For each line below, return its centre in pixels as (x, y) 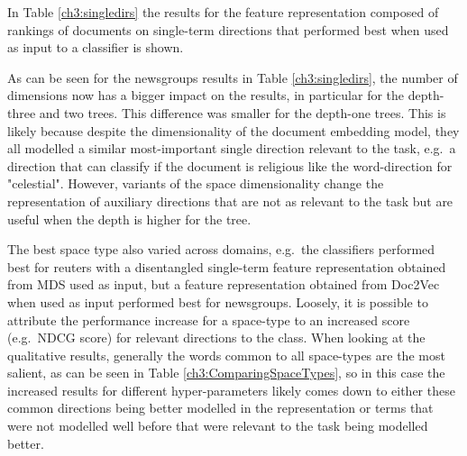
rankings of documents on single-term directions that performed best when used (228, 29)
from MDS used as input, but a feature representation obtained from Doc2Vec (224, 284)
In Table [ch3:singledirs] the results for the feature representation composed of (223, 12)
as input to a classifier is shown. (96, 47)
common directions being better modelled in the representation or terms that (220, 408)
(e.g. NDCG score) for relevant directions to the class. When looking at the (216, 337)
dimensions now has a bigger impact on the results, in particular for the (206, 95)
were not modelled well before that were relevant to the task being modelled (218, 426)
